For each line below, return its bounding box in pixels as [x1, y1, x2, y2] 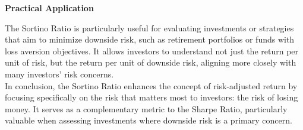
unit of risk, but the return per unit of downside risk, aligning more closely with [5, 56, 296, 69]
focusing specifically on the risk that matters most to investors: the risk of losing [5, 91, 298, 103]
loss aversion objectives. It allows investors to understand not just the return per [5, 44, 299, 57]
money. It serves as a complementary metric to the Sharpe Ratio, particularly [5, 102, 288, 115]
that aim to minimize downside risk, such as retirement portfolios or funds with [5, 33, 295, 45]
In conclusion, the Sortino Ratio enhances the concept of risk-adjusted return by [5, 79, 298, 92]
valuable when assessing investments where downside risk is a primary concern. [5, 114, 292, 126]
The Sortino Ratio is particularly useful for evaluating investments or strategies [5, 21, 294, 34]
